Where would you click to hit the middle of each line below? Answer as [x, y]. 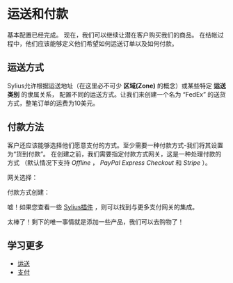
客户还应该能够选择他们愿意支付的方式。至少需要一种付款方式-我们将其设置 [115, 145]
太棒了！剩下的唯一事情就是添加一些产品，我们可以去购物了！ [96, 221]
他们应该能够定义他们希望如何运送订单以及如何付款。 [102, 43]
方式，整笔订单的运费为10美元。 [53, 103]
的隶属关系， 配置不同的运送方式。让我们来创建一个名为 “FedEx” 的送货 [123, 94]
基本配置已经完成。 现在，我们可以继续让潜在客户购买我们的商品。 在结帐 [112, 35]
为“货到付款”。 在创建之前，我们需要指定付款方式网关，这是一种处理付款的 [114, 154]
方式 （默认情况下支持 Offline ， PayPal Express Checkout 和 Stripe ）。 [109, 162]
